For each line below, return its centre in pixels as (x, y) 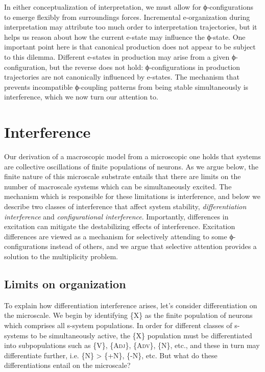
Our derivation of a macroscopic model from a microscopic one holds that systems (132, 156)
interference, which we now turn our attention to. (81, 97)
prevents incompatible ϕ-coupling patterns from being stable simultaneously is (126, 86)
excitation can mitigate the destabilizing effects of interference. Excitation (120, 226)
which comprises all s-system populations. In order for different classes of (118, 325)
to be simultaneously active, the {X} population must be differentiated (141, 335)
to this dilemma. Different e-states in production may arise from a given (117, 56)
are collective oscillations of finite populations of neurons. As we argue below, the (131, 166)
